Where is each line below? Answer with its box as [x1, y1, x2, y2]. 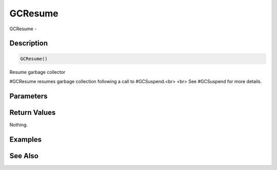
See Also [9, 152, 38, 160]
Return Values [9, 108, 56, 117]
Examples [9, 135, 42, 144]
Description [9, 39, 48, 48]
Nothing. [9, 121, 28, 128]
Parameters [9, 91, 48, 100]
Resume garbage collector [9, 69, 66, 75]
